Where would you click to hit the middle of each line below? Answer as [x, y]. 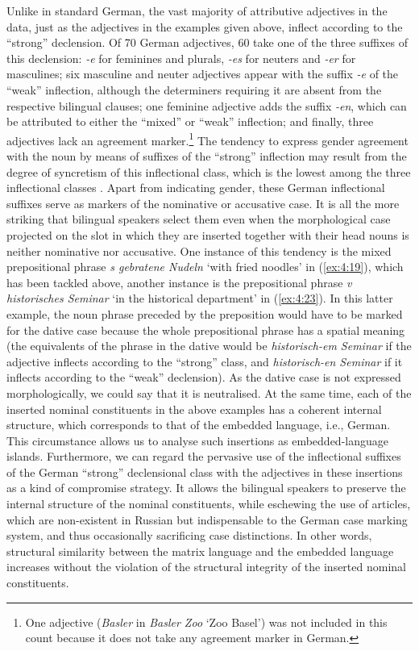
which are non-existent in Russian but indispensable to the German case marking [207, 519]
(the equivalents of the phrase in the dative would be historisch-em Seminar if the [209, 346]
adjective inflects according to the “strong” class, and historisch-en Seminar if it [205, 361]
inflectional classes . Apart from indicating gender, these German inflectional [196, 188]
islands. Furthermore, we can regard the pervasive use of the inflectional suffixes [204, 456]
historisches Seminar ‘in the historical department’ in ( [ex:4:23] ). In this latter [200, 298]
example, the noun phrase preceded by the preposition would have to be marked [205, 313]
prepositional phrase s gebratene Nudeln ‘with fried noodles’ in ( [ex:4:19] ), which [205, 267]
